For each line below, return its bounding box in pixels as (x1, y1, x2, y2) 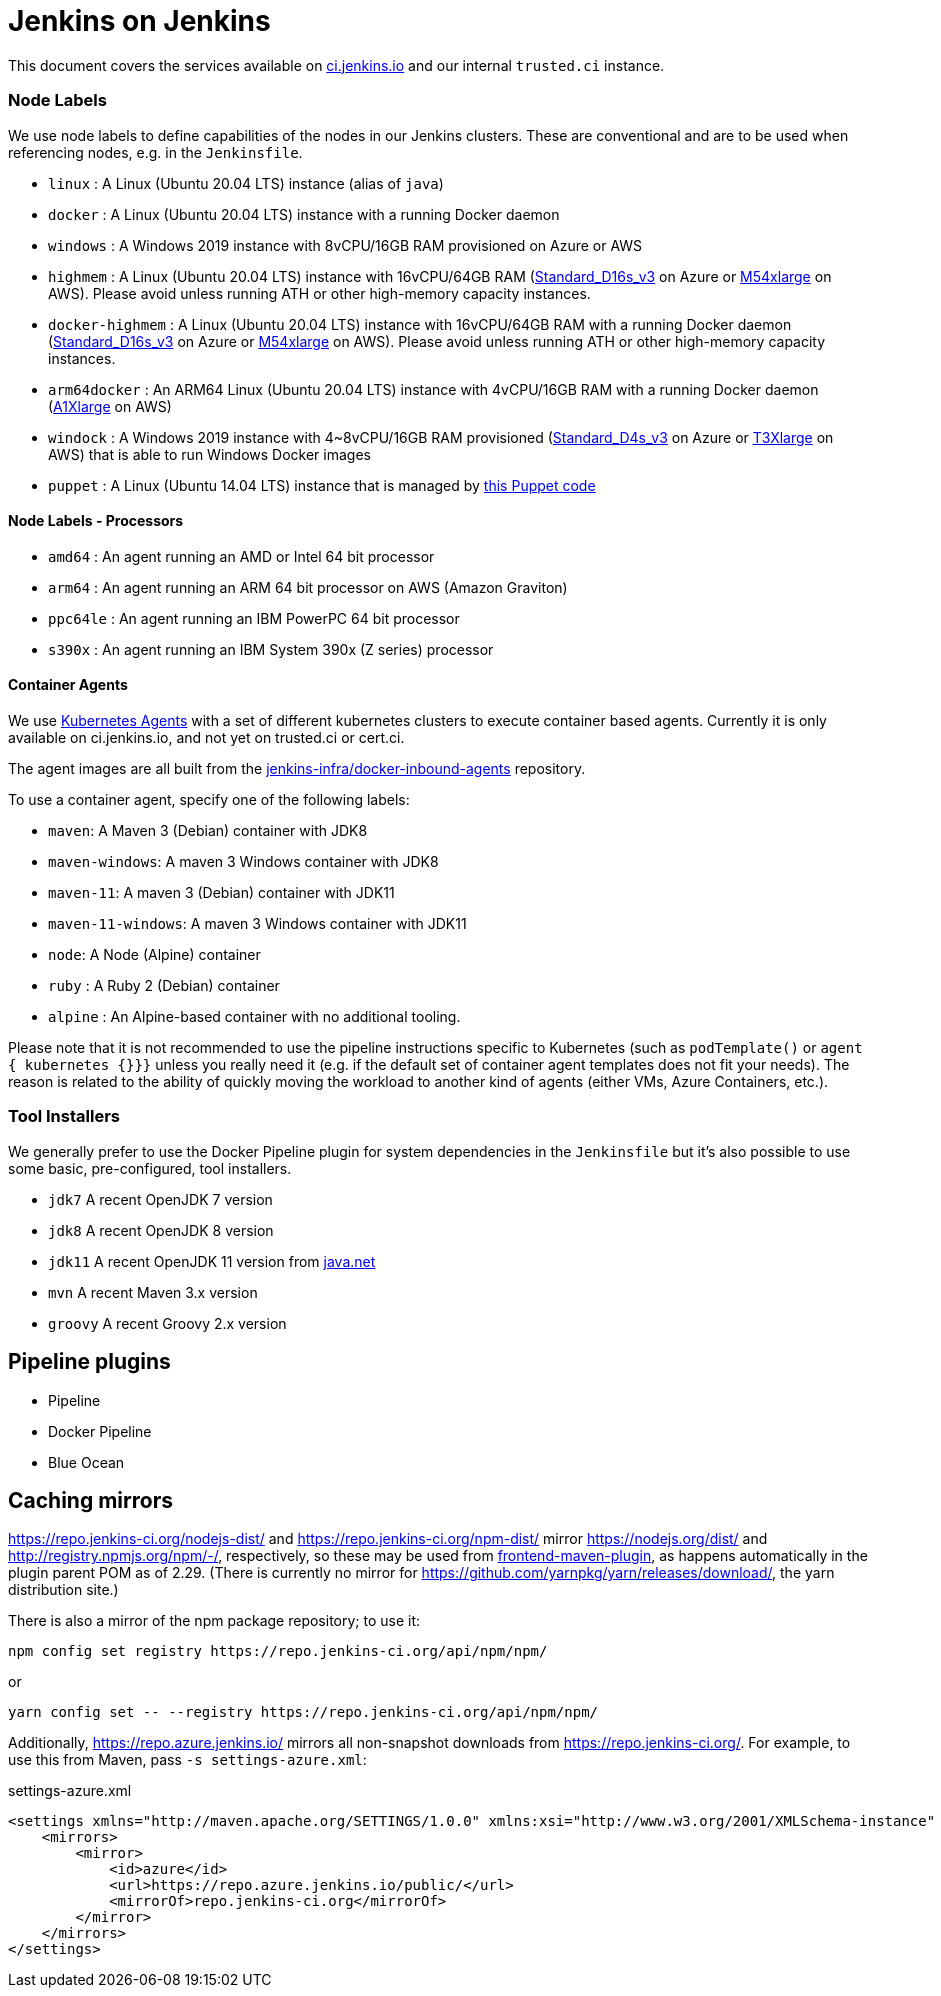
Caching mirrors (8, 1487, 173, 1513)
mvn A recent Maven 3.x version (48, 1283, 258, 1301)
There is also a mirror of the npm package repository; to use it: (8, 1612, 421, 1630)
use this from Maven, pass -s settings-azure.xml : (8, 1751, 367, 1769)
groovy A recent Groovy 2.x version (48, 1314, 287, 1332)
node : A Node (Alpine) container (48, 945, 261, 963)
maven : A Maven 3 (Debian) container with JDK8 (48, 821, 368, 839)
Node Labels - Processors (8, 512, 184, 530)
